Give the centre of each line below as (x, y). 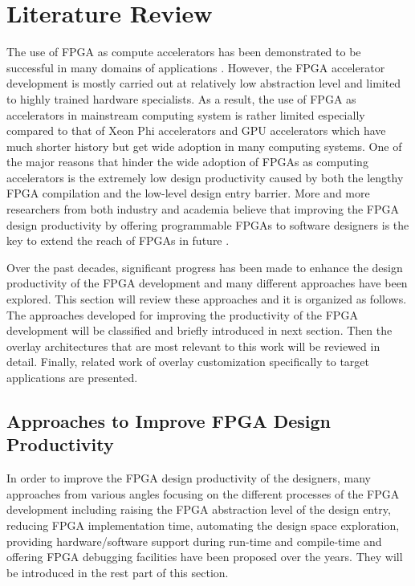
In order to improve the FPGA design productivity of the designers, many (189, 478)
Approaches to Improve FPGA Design (169, 420)
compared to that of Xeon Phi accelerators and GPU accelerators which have (196, 130)
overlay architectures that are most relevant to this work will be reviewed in (193, 346)
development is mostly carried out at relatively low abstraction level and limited (204, 83)
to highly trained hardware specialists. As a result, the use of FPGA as (181, 98)
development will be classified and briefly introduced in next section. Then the (199, 330)
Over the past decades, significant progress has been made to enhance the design (205, 267)
